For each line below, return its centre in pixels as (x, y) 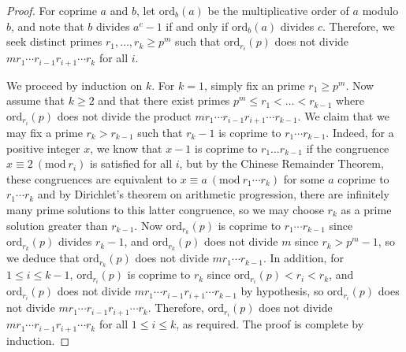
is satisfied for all (131, 163)
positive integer (43, 148)
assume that (36, 100)
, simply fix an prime (254, 85)
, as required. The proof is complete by (270, 324)
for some (304, 178)
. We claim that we (343, 115)
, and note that (48, 26)
